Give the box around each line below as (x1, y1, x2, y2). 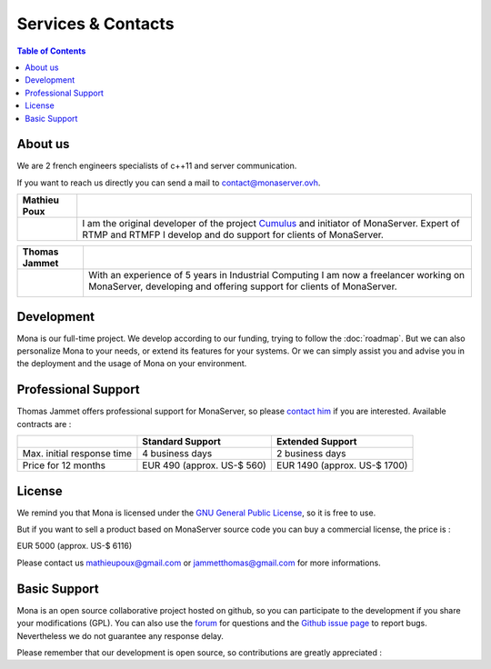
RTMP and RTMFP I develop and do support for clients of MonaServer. (82, 228, 384, 241)
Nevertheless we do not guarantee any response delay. (16, 630, 225, 641)
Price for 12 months (22, 459, 106, 472)
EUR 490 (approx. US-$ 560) (142, 459, 267, 472)
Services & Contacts (16, 14, 175, 34)
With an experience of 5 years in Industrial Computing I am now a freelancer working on (87, 269, 466, 282)
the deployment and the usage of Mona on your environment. (16, 358, 247, 369)
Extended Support (276, 435, 357, 448)
